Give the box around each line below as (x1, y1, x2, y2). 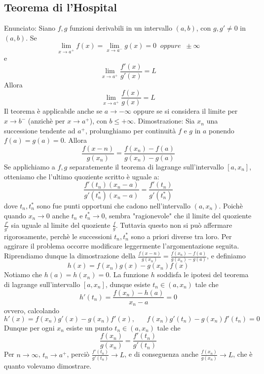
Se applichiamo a (4, 161, 55, 171)
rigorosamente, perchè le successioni (4, 231, 112, 241)
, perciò (67, 349, 90, 359)
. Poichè (219, 201, 243, 210)
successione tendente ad (4, 125, 75, 135)
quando (4, 210, 26, 220)
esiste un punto (66, 322, 113, 332)
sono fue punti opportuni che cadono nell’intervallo (37, 201, 190, 210)
